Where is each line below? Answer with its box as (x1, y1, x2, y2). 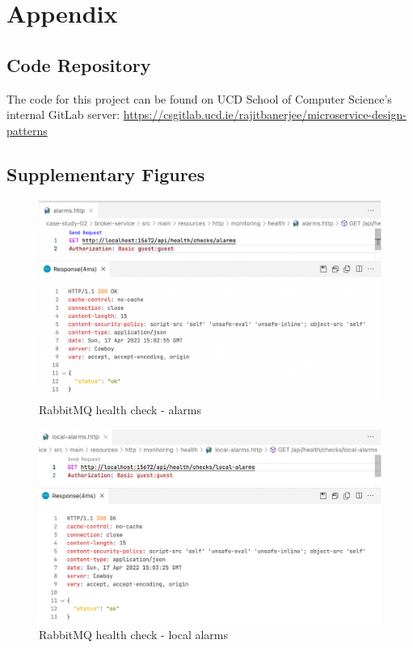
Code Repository (6, 52, 151, 77)
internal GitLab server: (6, 106, 120, 123)
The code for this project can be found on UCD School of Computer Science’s (6, 90, 392, 107)
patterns (6, 121, 48, 138)
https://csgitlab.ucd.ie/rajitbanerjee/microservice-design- (123, 106, 407, 123)
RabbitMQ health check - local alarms (39, 626, 229, 643)
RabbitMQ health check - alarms (39, 401, 201, 418)
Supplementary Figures (6, 161, 205, 186)
